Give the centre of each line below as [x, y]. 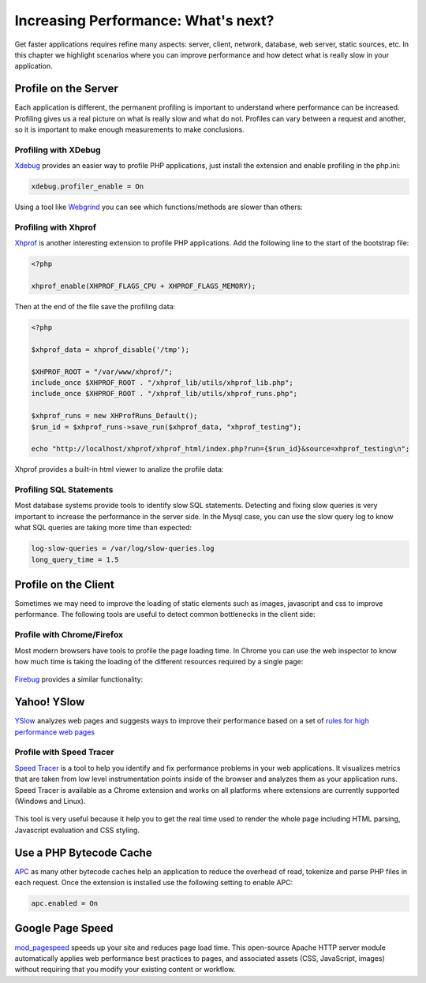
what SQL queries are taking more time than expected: [103, 528]
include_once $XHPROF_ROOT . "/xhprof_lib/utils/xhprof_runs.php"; [164, 394]
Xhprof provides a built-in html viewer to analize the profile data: [119, 469]
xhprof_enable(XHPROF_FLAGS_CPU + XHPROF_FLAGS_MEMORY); [144, 286]
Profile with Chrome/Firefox [69, 635]
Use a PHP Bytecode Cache [84, 852]
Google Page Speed [64, 928]
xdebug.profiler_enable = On [88, 187]
